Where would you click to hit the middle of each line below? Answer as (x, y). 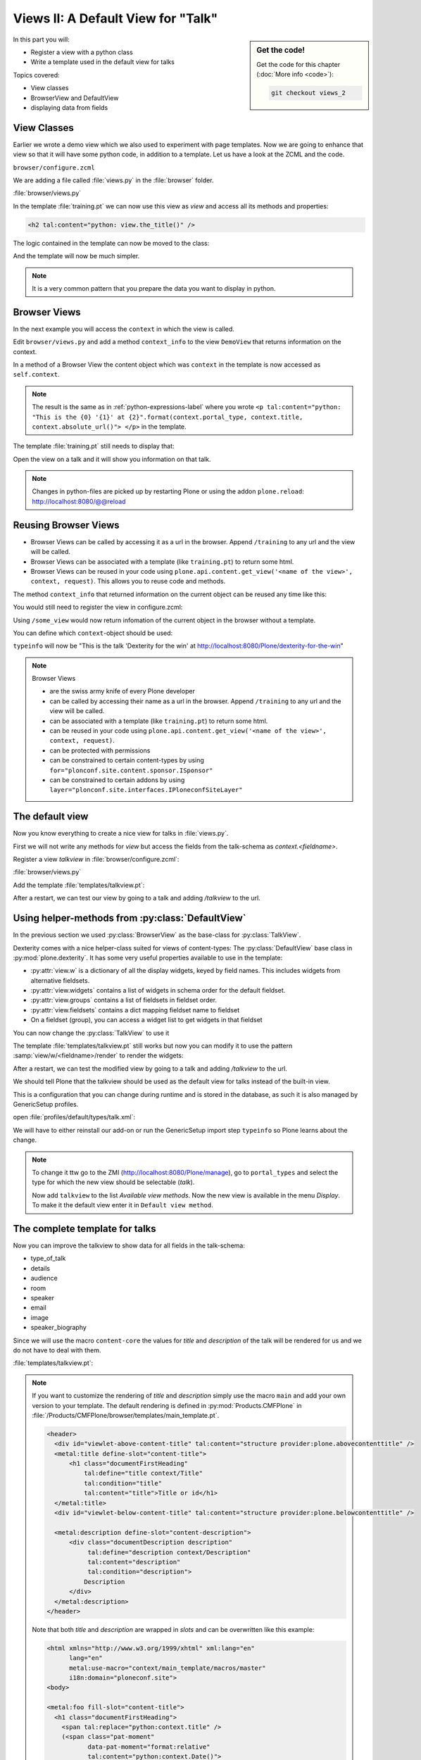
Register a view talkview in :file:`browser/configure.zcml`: (96, 860)
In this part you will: (41, 39)
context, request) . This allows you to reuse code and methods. (128, 582)
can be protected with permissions (100, 750)
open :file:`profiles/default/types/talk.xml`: (74, 1117)
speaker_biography (59, 1328)
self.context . (36, 375)
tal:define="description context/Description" (169, 1552)
